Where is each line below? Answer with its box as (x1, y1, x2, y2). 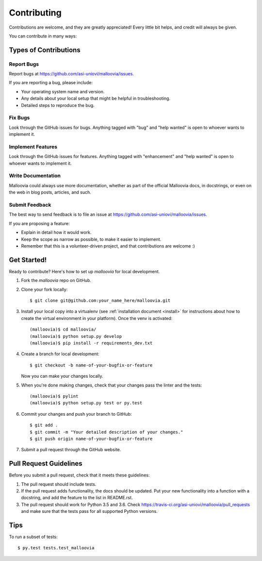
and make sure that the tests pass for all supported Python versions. (21, 508, 158, 514)
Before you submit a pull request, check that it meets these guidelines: (9, 472, 150, 478)
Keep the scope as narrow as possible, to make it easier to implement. (21, 236, 162, 242)
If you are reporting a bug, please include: (9, 80, 93, 86)
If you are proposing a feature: (9, 220, 70, 226)
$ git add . (30, 422, 58, 428)
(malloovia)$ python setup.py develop (30, 333, 122, 339)
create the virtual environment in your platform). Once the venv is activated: (21, 315, 173, 321)
